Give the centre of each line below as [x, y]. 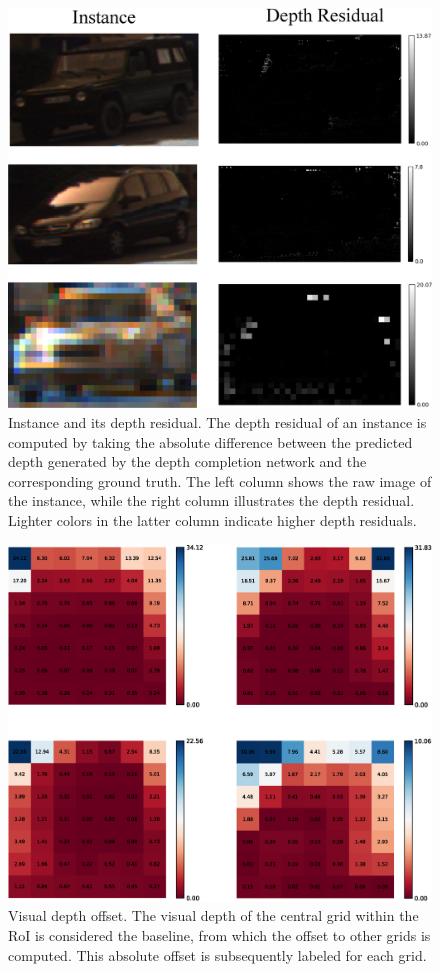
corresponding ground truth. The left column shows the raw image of [220, 480]
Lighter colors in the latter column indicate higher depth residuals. [212, 519]
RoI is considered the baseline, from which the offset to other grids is [219, 935]
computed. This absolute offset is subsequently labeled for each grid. [217, 954]
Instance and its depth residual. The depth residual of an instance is [217, 421]
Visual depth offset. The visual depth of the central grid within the [213, 915]
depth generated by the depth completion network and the [187, 461]
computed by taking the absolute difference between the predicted [210, 441]
